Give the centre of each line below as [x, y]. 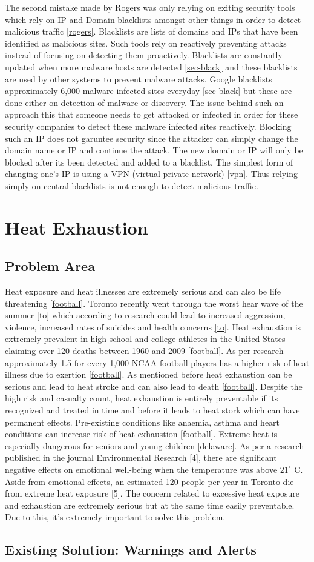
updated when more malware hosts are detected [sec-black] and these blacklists [151, 66]
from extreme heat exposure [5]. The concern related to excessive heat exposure [152, 493]
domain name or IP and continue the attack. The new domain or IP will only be [154, 150]
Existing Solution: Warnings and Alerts [131, 550]
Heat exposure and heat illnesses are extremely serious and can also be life [143, 291]
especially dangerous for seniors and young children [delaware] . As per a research [155, 445]
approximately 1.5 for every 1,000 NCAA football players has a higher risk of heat [157, 362]
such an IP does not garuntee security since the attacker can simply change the [152, 138]
